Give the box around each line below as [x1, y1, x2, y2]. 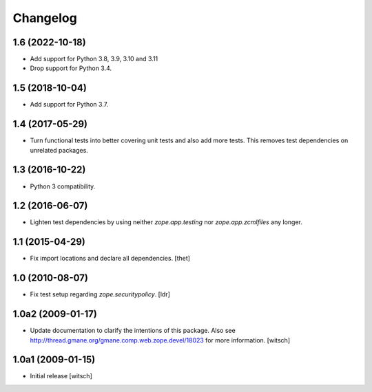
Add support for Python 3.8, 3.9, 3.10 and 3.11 [30, 55, 158, 63]
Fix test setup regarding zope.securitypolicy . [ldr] [30, 290, 170, 298]
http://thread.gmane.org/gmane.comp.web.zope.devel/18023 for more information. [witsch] [30, 336, 291, 344]
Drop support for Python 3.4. [30, 64, 112, 72]
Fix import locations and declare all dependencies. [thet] [30, 254, 191, 263]
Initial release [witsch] [30, 372, 92, 380]
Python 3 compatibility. [30, 182, 96, 190]
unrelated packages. [30, 146, 89, 154]
